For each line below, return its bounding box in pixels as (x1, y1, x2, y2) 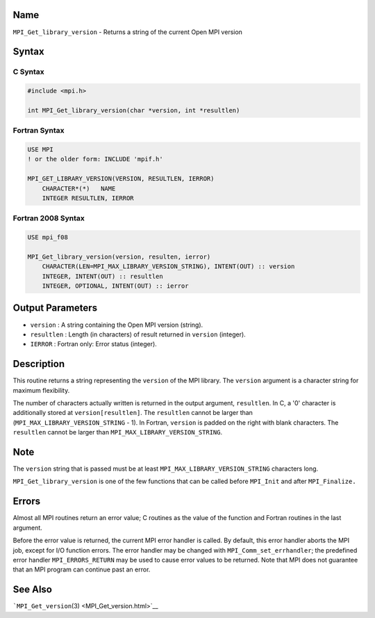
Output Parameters (12, 302, 97, 314)
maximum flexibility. (12, 386, 70, 394)
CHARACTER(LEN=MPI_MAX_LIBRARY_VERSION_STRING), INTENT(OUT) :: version (42, 263, 295, 270)
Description (12, 358, 65, 370)
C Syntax (12, 67, 44, 76)
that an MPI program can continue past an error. (12, 565, 151, 574)
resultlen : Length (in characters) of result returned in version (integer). (30, 330, 246, 339)
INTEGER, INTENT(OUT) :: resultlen (42, 272, 163, 280)
